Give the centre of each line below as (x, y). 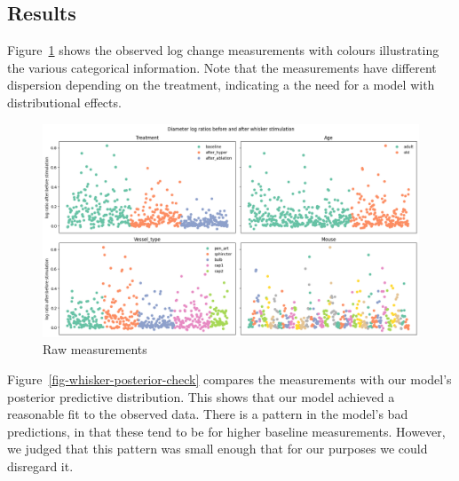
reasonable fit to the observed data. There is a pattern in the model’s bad (208, 414)
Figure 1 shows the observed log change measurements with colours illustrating (223, 50)
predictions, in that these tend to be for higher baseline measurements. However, (226, 431)
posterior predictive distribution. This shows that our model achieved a (201, 396)
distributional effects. (64, 102)
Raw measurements (95, 349)
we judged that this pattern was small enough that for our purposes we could (218, 449)
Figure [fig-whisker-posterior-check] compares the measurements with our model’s (229, 378)
